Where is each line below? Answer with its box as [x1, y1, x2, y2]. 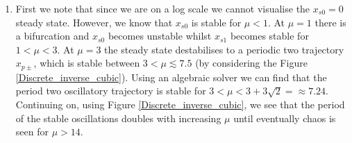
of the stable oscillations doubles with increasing [15, 110, 221, 125]
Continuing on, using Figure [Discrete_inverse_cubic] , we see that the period [15, 97, 345, 112]
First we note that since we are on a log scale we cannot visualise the [15, 1, 310, 15]
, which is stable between [33, 56, 140, 70]
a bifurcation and [15, 28, 90, 43]
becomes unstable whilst [108, 28, 212, 43]
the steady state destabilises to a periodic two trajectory [104, 42, 344, 56]
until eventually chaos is [233, 110, 336, 125]
